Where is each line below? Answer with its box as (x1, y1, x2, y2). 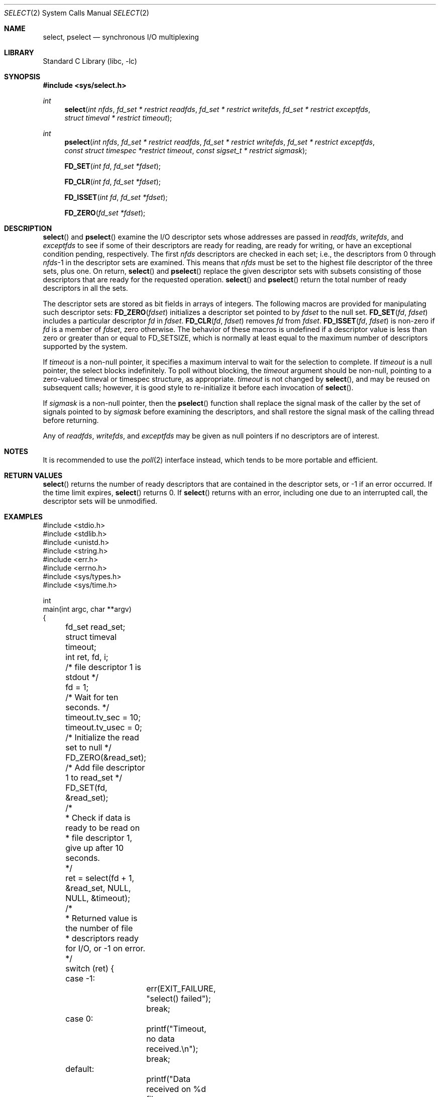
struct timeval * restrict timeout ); (64, 114, 172, 122)
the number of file (65, 923, 133, 933)
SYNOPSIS (4, 72, 41, 81)
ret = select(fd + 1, (65, 873, 135, 883)
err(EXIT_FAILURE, (146, 983, 216, 994)
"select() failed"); (146, 994, 211, 1004)
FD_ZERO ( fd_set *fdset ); (64, 208, 146, 217)
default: (65, 1064, 94, 1074)
